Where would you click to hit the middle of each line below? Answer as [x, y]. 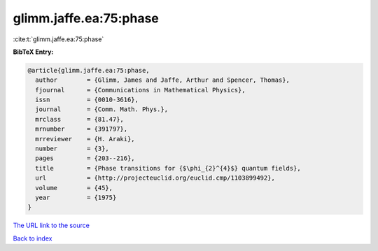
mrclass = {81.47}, [79, 119]
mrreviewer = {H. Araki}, [85, 139]
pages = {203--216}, [85, 158]
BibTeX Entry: [33, 52]
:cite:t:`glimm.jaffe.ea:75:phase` [58, 39]
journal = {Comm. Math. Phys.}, [101, 109]
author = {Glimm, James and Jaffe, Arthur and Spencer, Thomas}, [163, 80]
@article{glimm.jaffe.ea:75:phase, [89, 70]
